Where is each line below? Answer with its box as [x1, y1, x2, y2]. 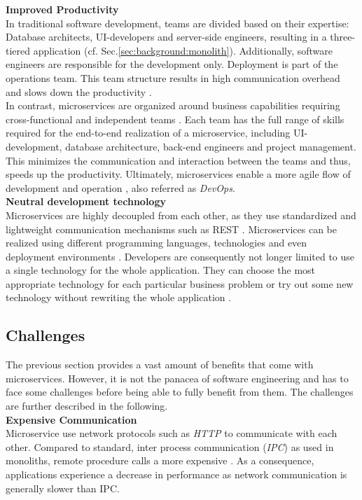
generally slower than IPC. [6, 480, 120, 495]
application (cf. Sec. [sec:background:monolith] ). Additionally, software [33, 43, 333, 57]
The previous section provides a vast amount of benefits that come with [6, 357, 314, 372]
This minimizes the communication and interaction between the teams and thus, [6, 153, 351, 167]
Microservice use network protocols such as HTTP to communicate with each [6, 426, 337, 440]
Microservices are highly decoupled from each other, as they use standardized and [6, 207, 356, 222]
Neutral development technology [6, 194, 166, 209]
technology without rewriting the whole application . [6, 290, 232, 305]
